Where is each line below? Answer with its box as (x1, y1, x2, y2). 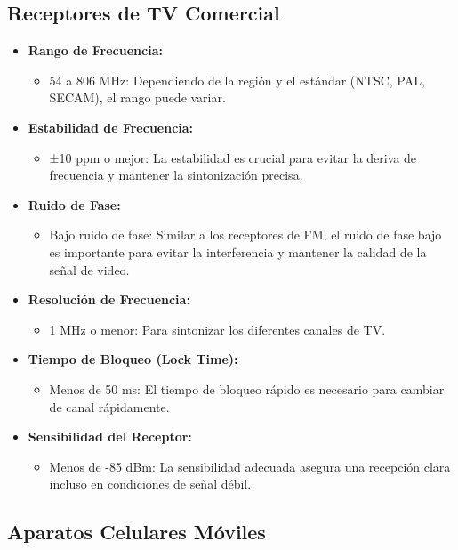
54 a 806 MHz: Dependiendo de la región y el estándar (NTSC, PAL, (49, 70, 425, 89)
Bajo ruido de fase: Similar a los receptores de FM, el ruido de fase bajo (49, 225, 442, 244)
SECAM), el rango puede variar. (49, 88, 226, 107)
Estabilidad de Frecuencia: (28, 117, 194, 136)
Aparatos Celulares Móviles (7, 518, 266, 546)
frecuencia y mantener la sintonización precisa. (49, 166, 303, 184)
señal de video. (49, 260, 130, 279)
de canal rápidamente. (49, 397, 170, 416)
